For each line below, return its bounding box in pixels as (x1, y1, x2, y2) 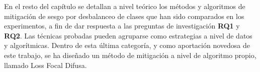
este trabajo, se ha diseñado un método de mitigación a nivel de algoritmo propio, (4, 49, 256, 60)
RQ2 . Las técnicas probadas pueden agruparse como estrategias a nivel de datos (4, 30, 252, 40)
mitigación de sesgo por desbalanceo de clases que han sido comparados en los (4, 10, 244, 21)
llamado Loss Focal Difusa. (4, 59, 87, 70)
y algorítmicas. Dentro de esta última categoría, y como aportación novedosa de (4, 40, 250, 50)
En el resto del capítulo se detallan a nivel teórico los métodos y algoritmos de (4, 1, 245, 11)
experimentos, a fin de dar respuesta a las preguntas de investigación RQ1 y (4, 20, 240, 31)
